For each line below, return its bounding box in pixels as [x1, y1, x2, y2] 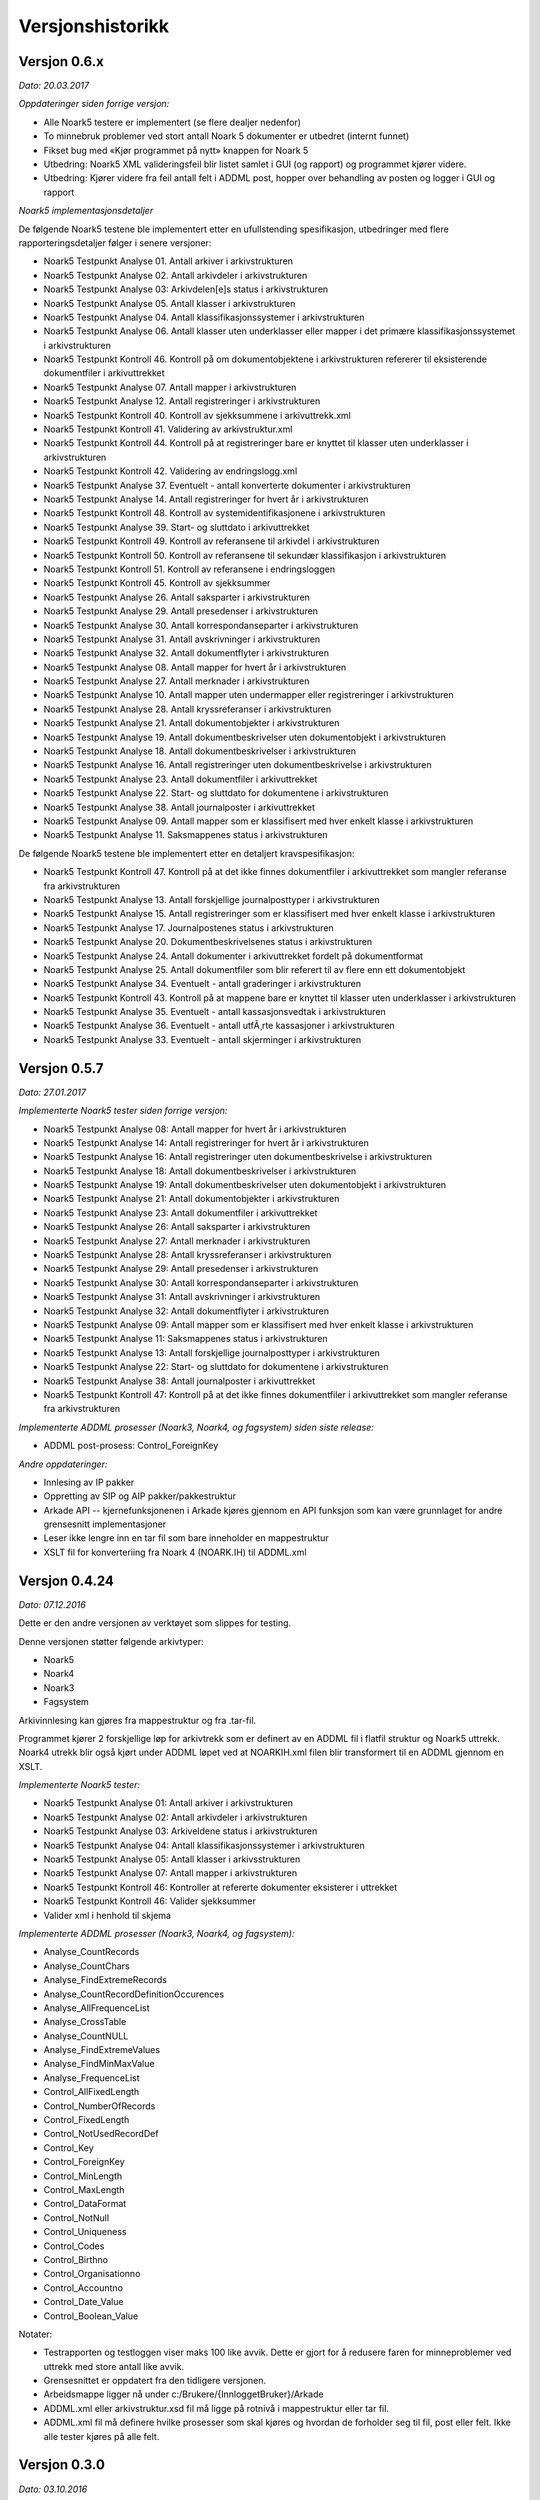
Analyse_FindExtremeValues [43, 2044, 160, 2056]
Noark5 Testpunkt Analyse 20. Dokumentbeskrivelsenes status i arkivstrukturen [43, 936, 373, 948]
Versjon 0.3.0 [18, 2456, 105, 2474]
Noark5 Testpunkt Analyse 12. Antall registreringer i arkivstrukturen [43, 395, 321, 407]
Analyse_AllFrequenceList [43, 2001, 150, 2014]
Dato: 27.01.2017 [18, 1086, 87, 1098]
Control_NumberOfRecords [43, 2100, 156, 2112]
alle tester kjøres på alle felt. [43, 2430, 160, 2442]
